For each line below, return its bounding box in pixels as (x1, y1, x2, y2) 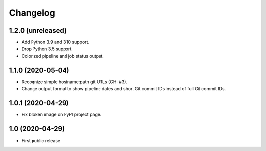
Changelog (9, 7, 55, 18)
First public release (21, 137, 61, 143)
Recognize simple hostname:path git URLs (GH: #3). (21, 79, 128, 85)
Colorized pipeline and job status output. (21, 53, 104, 59)
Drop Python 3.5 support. (21, 46, 73, 52)
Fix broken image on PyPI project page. (21, 112, 101, 118)
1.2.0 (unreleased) (9, 26, 66, 35)
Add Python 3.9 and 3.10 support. (21, 39, 90, 45)
